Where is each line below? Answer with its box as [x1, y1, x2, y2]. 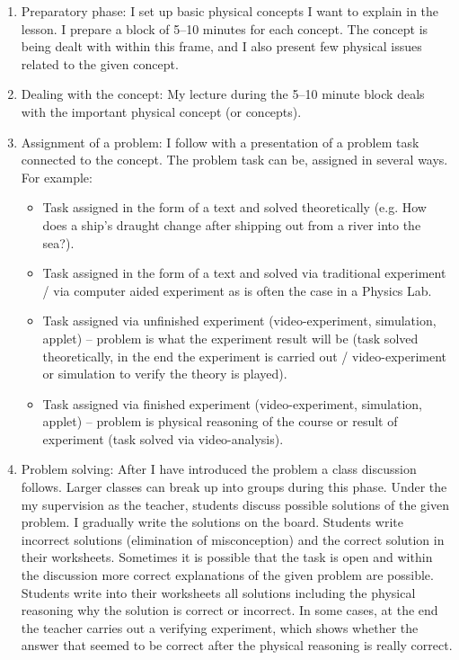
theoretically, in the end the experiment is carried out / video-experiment [42, 346, 447, 365]
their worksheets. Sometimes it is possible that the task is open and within [21, 548, 433, 566]
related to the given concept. [21, 54, 179, 73]
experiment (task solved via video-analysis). [42, 429, 284, 448]
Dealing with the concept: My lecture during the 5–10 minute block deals [21, 85, 425, 103]
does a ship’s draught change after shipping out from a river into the [42, 215, 421, 234]
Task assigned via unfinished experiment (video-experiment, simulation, [42, 311, 437, 330]
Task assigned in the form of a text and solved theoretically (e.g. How [42, 198, 427, 217]
